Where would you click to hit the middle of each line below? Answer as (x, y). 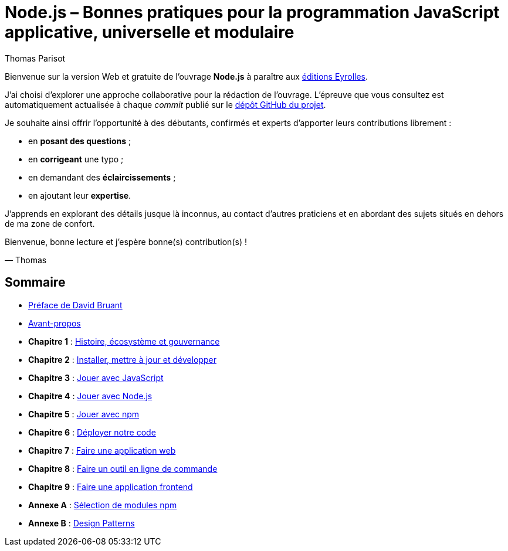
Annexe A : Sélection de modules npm (103, 505)
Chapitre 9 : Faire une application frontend (111, 487)
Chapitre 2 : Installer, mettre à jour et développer (122, 359)
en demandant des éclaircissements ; (102, 177)
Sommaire (35, 283)
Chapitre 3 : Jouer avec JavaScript (96, 377)
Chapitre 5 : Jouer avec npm (84, 414)
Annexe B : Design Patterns (82, 523)
